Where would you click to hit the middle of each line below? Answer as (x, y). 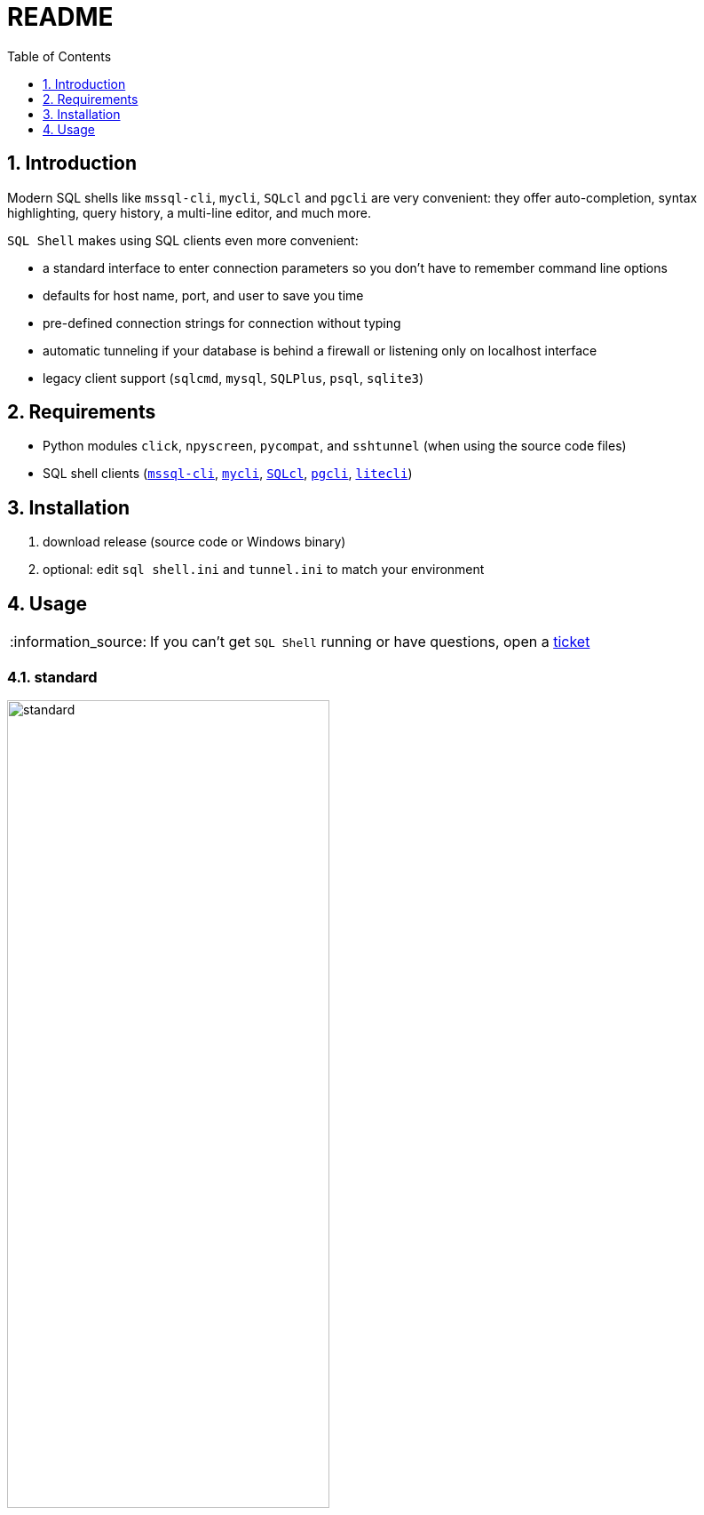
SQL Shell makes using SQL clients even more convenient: (183, 240)
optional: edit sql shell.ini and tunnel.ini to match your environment (264, 570)
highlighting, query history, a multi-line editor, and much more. (190, 212)
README (60, 17)
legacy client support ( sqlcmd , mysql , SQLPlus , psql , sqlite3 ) (233, 378)
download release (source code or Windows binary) (194, 542)
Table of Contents (59, 56)
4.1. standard (52, 677)
